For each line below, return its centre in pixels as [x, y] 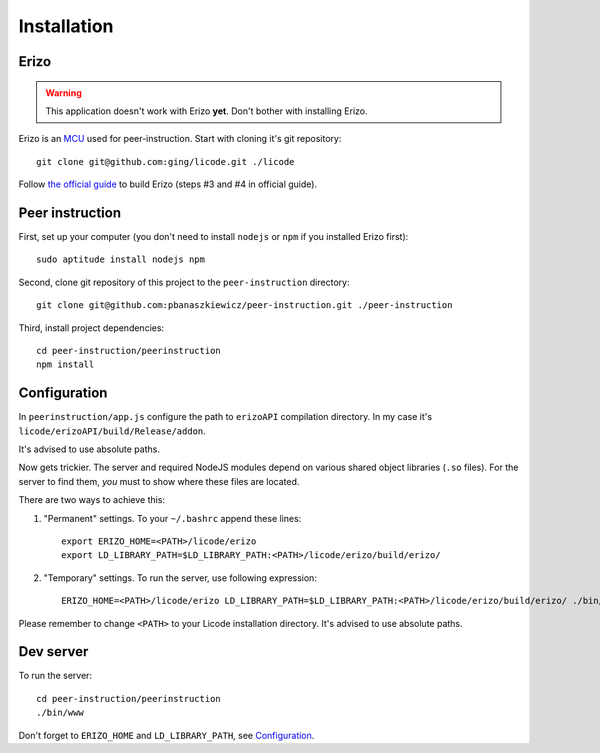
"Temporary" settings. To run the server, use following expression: [180, 577]
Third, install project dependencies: [91, 327]
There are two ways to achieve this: [91, 500]
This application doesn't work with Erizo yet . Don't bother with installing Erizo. [206, 111]
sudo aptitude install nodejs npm [120, 259]
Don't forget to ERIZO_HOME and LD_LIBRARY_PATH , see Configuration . [166, 735]
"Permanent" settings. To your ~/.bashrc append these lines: [172, 518]
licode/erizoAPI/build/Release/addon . [112, 431]
